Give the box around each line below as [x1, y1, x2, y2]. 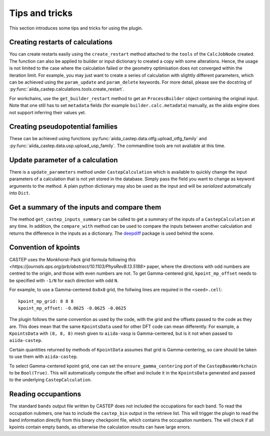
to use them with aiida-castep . [9, 353, 78, 360]
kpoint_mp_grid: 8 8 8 [18, 298, 74, 304]
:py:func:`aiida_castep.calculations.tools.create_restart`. [9, 86, 124, 92]
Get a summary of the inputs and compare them [9, 203, 161, 211]
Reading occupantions [9, 390, 81, 398]
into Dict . [9, 190, 30, 196]
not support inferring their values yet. [9, 109, 86, 115]
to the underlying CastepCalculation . [9, 377, 92, 383]
